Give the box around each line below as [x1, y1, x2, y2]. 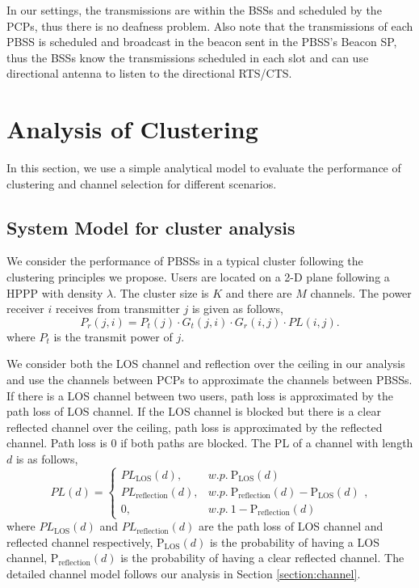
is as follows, [15, 451, 78, 467]
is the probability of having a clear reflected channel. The [120, 549, 404, 566]
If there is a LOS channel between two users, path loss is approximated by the [6, 387, 394, 404]
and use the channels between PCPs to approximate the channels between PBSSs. [6, 371, 413, 388]
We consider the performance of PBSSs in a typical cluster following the [6, 252, 363, 269]
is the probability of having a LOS [209, 533, 379, 550]
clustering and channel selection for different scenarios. [6, 175, 277, 192]
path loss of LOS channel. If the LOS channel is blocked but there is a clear [6, 403, 381, 420]
